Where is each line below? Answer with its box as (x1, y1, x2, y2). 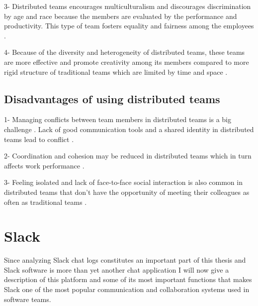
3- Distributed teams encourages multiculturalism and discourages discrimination (4, 1, 251, 11)
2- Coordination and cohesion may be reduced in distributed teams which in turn (4, 151, 252, 161)
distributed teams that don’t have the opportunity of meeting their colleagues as (4, 186, 250, 197)
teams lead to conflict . (4, 134, 74, 144)
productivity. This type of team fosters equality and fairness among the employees (4, 20, 254, 31)
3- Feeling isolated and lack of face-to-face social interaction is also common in (4, 177, 243, 187)
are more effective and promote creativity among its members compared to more (4, 56, 249, 67)
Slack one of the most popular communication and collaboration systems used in (4, 284, 250, 295)
